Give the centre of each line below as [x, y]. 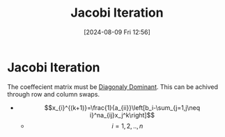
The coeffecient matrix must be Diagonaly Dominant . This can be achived [113, 87]
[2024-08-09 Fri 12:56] [117, 32]
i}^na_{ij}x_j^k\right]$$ [122, 115]
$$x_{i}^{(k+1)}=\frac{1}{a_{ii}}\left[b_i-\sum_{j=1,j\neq [122, 107]
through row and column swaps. [53, 94]
